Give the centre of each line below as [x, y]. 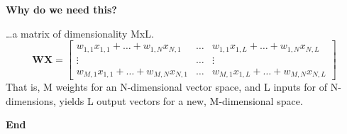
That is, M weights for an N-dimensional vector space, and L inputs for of [166, 87]
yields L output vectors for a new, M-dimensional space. [181, 100]
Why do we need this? [61, 9]
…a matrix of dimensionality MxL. [80, 33]
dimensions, [31, 100]
